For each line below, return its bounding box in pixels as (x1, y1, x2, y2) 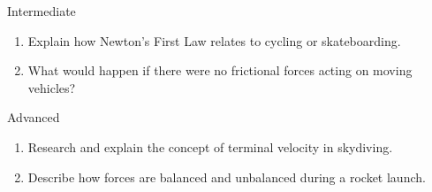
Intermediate (7, 2, 76, 19)
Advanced (7, 108, 60, 127)
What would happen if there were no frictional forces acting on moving (27, 61, 413, 80)
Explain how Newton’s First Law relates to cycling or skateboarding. (27, 31, 401, 50)
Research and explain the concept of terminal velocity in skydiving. (27, 137, 393, 156)
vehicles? (27, 78, 76, 96)
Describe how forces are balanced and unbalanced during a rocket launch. (27, 167, 426, 186)
